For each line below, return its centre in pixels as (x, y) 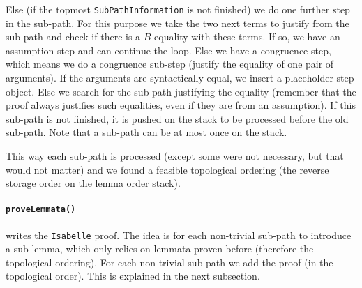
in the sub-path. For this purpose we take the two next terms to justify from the (178, 23)
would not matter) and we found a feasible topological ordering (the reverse (167, 169)
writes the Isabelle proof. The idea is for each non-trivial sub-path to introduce (179, 235)
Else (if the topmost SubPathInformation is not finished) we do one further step (178, 9)
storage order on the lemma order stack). (93, 183)
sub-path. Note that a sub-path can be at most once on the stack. (146, 132)
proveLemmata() (41, 210)
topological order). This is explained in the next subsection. (133, 276)
